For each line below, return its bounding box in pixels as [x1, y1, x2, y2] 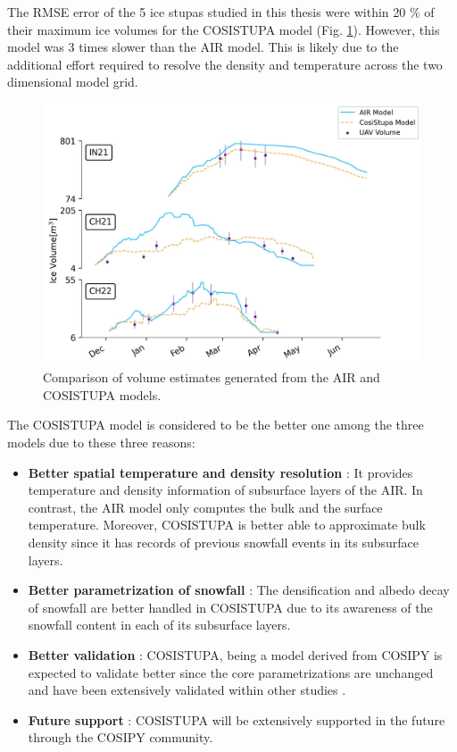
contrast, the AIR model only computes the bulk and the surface [28, 497, 383, 516]
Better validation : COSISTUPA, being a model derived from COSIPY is [28, 646, 443, 664]
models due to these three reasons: [7, 433, 195, 452]
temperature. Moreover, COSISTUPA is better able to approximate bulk [28, 515, 426, 534]
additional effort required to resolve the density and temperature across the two [7, 54, 443, 73]
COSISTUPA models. [43, 385, 162, 404]
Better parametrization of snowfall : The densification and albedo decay [28, 581, 450, 599]
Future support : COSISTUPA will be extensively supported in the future [28, 710, 445, 729]
